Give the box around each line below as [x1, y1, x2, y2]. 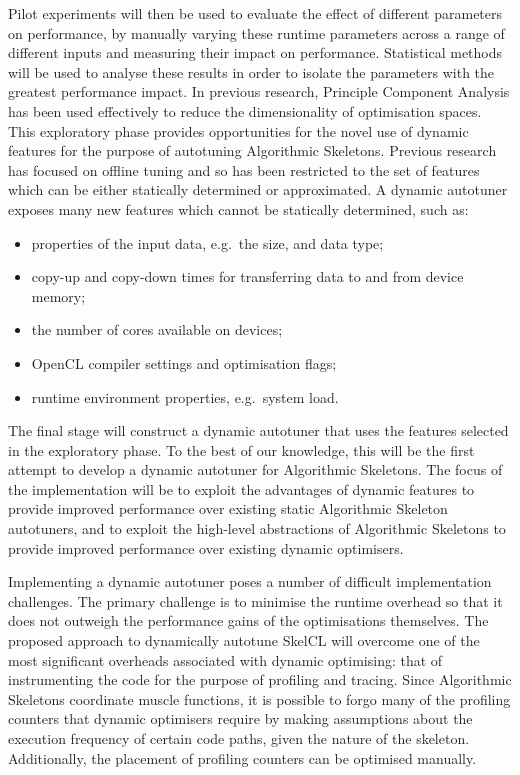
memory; [31, 285, 86, 306]
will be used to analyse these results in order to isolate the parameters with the [8, 61, 495, 82]
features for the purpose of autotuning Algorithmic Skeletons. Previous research [8, 140, 497, 161]
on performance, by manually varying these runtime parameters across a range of [8, 22, 505, 43]
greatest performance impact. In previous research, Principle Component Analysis [8, 81, 510, 102]
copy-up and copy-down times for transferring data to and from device [31, 266, 464, 287]
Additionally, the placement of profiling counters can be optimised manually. [8, 747, 477, 768]
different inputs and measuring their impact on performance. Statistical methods [8, 42, 503, 63]
